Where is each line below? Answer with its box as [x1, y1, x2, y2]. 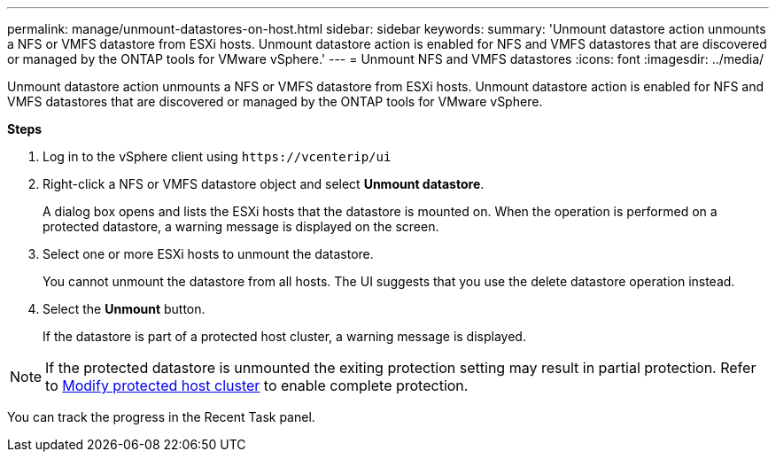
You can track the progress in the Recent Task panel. [7, 409, 315, 424]
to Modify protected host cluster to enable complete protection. [45, 377, 469, 394]
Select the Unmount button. [43, 301, 206, 316]
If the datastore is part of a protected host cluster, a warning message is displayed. [43, 329, 526, 344]
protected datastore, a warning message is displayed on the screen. [43, 219, 439, 234]
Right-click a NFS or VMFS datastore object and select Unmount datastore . [43, 176, 485, 191]
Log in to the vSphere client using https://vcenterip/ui [43, 149, 392, 164]
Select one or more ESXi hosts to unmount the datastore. [43, 246, 374, 261]
